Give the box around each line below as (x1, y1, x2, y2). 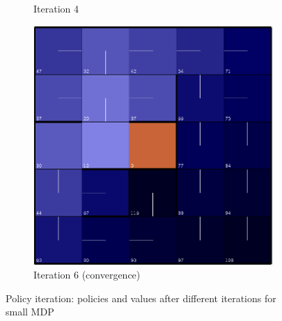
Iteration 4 (33, 1, 79, 15)
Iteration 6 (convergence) (33, 267, 141, 282)
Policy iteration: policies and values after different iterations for (6, 290, 276, 305)
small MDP (6, 304, 54, 319)
